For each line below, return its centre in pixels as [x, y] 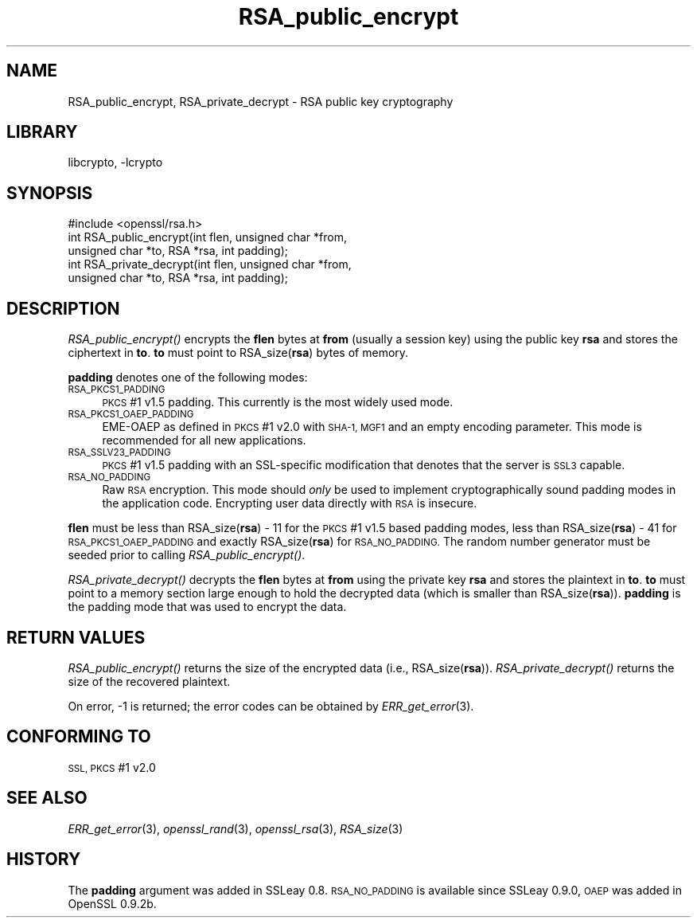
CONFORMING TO [79, 737]
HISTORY [44, 859]
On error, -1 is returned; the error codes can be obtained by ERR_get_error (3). [271, 706]
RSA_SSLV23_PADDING [119, 453]
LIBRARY [42, 132]
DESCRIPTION [63, 308]
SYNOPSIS [50, 193]
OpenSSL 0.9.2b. [112, 903]
